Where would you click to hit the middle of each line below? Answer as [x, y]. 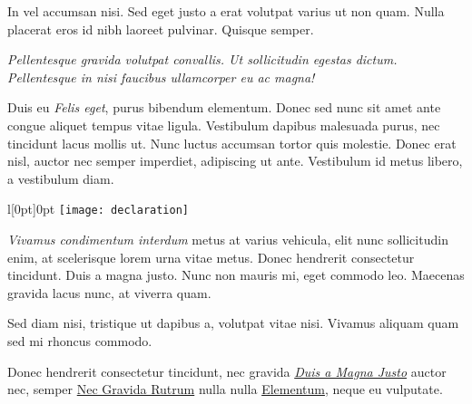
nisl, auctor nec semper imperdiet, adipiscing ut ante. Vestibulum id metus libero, [235, 161]
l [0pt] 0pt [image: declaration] [98, 209]
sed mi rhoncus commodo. [80, 340]
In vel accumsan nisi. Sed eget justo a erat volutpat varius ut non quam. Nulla [226, 11]
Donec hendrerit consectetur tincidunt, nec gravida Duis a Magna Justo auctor [227, 371]
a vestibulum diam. [61, 178]
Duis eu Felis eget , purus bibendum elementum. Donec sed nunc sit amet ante [224, 107]
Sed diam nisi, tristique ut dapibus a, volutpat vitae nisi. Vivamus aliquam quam [233, 323]
